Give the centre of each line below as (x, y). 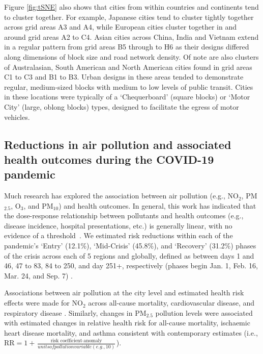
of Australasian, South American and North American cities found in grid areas (128, 67)
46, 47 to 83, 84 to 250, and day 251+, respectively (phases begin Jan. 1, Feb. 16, (131, 265)
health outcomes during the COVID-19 (109, 159)
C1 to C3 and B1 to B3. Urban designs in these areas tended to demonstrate (124, 77)
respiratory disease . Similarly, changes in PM (75, 312)
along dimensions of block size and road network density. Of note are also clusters (131, 56)
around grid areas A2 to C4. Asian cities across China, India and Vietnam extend (131, 36)
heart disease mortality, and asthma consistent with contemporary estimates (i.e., (131, 332)
